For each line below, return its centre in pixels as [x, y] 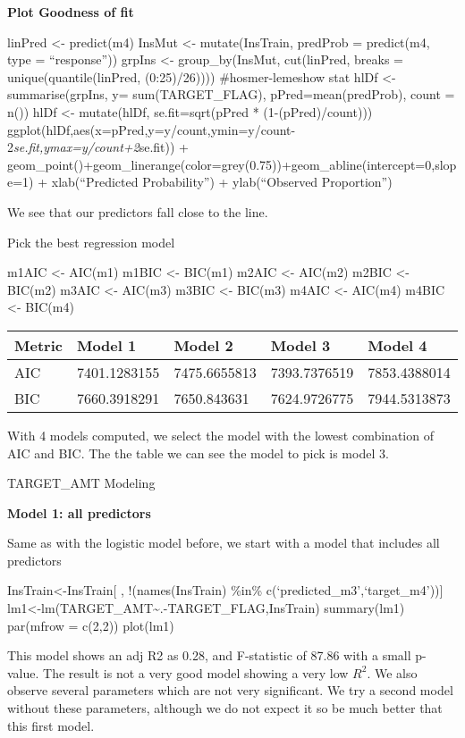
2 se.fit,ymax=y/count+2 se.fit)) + [98, 147]
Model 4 [397, 345]
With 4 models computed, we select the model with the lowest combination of [220, 435]
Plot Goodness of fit [71, 12]
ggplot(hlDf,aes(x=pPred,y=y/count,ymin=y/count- [152, 129]
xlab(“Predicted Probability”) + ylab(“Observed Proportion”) [222, 182]
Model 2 [203, 345]
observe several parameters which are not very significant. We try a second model [230, 690]
